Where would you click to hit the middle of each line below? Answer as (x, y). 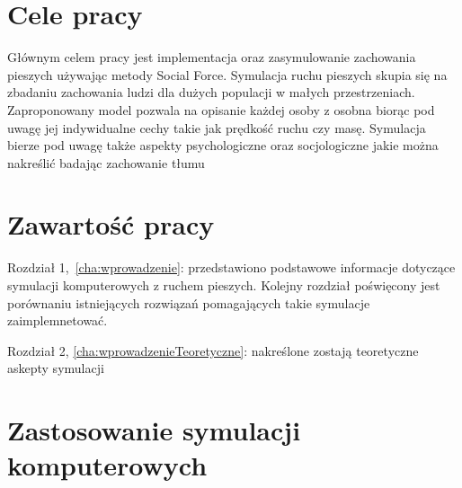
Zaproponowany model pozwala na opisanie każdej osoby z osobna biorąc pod (221, 109)
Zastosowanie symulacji (154, 430)
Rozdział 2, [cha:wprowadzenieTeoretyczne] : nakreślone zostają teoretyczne (213, 350)
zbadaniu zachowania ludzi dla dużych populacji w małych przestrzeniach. (211, 92)
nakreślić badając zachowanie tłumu (106, 162)
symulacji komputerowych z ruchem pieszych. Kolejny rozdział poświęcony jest (224, 285)
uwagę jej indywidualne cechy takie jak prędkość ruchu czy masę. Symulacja (217, 127)
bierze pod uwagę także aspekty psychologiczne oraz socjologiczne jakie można (223, 145)
